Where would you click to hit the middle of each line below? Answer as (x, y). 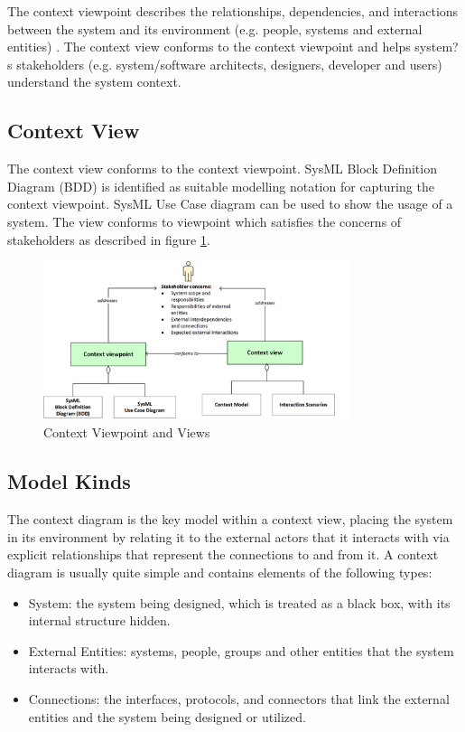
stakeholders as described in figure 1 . (109, 239)
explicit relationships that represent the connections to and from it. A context (223, 554)
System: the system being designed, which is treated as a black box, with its (239, 602)
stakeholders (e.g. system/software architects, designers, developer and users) (229, 64)
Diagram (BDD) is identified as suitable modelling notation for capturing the (221, 186)
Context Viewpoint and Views (127, 432)
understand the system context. (94, 82)
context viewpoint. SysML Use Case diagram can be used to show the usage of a (230, 204)
